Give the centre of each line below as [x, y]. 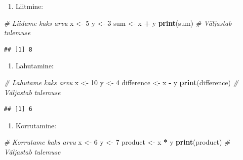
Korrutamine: [36, 125]
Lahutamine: [35, 66]
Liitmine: [29, 6]
